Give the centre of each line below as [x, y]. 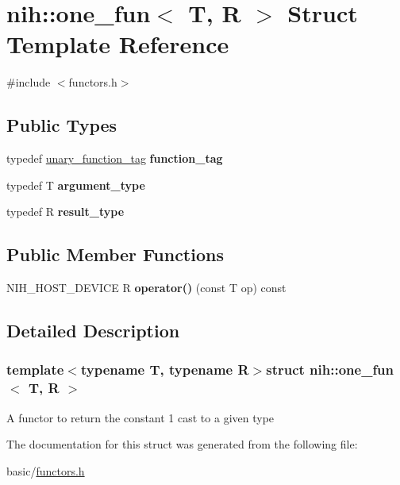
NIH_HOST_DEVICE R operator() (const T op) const [146, 288]
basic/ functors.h [46, 470]
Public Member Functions [115, 254]
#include [29, 82]
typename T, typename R [165, 370]
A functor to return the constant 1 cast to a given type [140, 417]
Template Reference [118, 44]
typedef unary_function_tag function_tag [115, 158]
